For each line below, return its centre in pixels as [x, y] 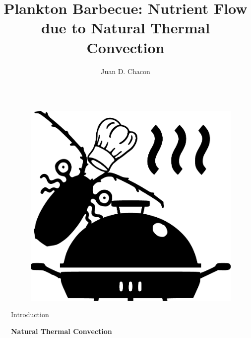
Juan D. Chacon [125, 71]
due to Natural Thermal [125, 28]
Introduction [30, 314]
